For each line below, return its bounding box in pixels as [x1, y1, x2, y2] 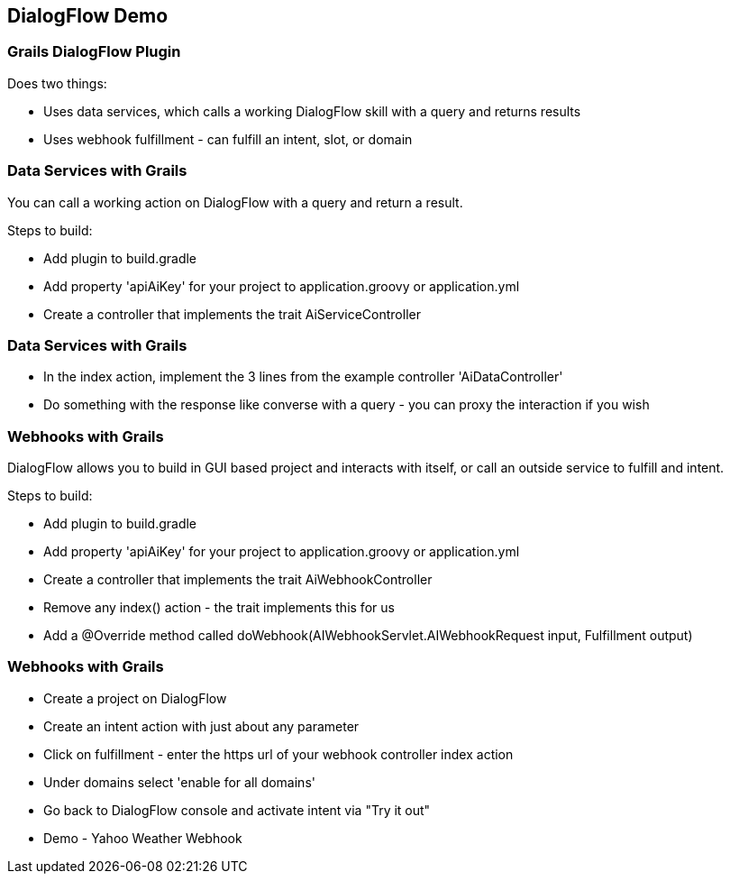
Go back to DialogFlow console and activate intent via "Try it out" [43, 802, 431, 818]
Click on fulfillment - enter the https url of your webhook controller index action [43, 746, 514, 762]
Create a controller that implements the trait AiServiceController [43, 306, 421, 322]
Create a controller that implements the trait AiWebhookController [43, 572, 433, 588]
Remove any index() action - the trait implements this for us [43, 600, 395, 616]
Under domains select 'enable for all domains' [43, 774, 315, 790]
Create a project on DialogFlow [43, 690, 227, 706]
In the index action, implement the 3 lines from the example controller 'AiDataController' [43, 369, 563, 385]
